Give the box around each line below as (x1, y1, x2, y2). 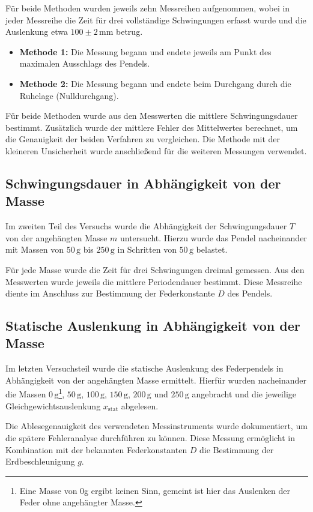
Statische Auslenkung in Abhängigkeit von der (5, 316, 300, 335)
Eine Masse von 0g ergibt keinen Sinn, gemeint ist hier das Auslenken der (19, 484, 291, 496)
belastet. (196, 243, 228, 256)
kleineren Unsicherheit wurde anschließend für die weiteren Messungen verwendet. (5, 144, 307, 157)
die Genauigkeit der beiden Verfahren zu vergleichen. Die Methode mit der (5, 133, 281, 145)
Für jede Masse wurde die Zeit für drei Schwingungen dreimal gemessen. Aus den (5, 263, 305, 276)
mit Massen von (5, 243, 64, 256)
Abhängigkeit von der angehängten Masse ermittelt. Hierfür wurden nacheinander (5, 373, 306, 386)
